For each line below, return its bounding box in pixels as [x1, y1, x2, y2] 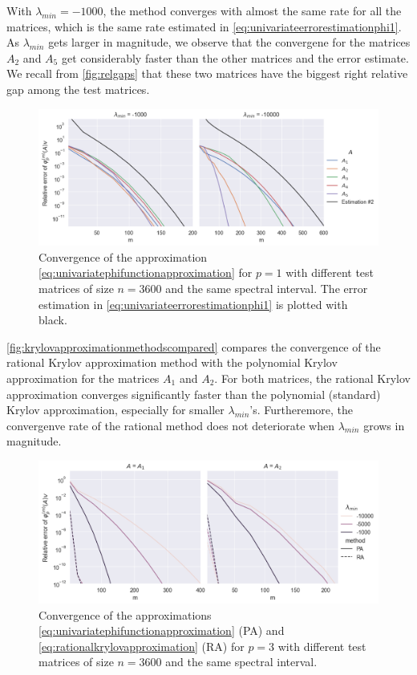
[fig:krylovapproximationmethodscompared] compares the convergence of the [6, 338, 381, 355]
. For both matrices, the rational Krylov [214, 369, 411, 386]
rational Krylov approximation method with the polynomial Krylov [6, 354, 338, 371]
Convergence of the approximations [38, 606, 212, 623]
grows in [363, 417, 405, 433]
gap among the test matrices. [6, 80, 150, 97]
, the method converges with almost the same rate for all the [103, 2, 402, 18]
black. [38, 311, 67, 328]
